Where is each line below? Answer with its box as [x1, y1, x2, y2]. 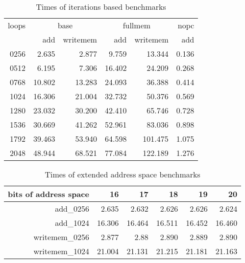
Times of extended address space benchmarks [45, 169, 200, 180]
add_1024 [55, 217, 89, 228]
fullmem [122, 20, 151, 31]
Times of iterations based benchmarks [36, 1, 166, 12]
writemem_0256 [33, 231, 89, 242]
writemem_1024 [33, 245, 89, 257]
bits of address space [8, 188, 89, 199]
